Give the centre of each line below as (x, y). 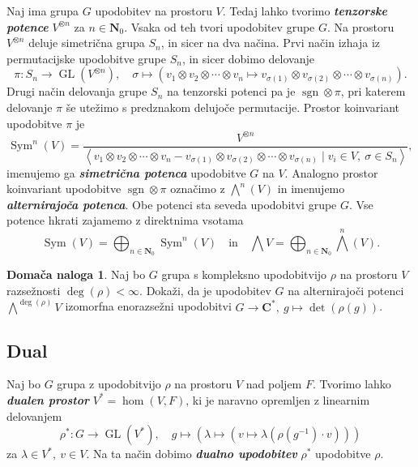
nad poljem (274, 384)
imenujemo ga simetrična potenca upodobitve (126, 172)
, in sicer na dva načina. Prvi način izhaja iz (270, 43)
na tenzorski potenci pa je (231, 91)
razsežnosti (34, 290)
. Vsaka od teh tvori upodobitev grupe (220, 26)
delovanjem (34, 416)
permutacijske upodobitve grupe (86, 58)
